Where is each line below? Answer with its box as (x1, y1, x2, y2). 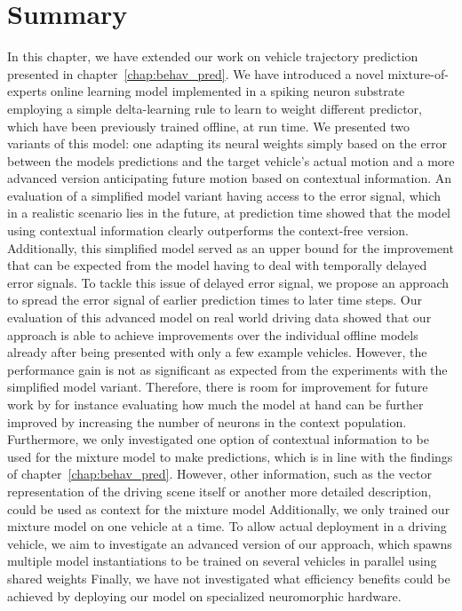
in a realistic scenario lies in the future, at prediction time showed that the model (7, 203, 450, 222)
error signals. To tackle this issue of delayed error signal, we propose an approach (7, 273, 450, 291)
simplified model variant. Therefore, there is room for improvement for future (7, 377, 428, 396)
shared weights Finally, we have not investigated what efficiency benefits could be (7, 568, 450, 587)
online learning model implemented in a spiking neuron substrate (51, 82, 405, 100)
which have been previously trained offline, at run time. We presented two (7, 116, 410, 135)
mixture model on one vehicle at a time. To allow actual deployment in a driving (7, 517, 447, 536)
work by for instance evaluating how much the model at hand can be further (7, 395, 424, 413)
